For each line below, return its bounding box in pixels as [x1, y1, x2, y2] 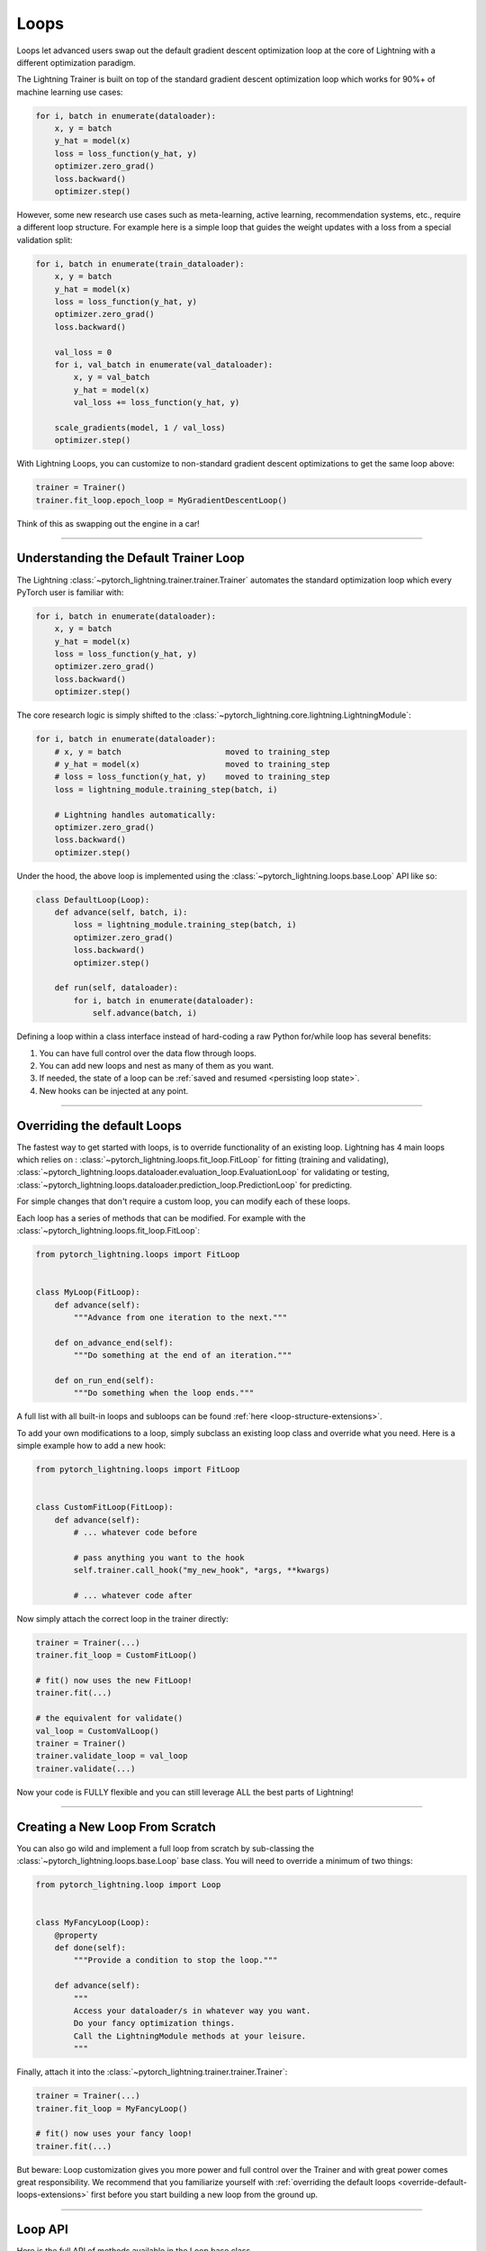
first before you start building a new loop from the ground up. [90, 2189, 319, 2201]
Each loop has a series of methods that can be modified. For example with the [16, 1212, 306, 1224]
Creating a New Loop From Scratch [16, 1819, 216, 1834]
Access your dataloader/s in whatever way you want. [73, 2005, 311, 2016]
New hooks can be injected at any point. [39, 1085, 189, 1096]
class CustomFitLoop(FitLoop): [35, 1502, 175, 1513]
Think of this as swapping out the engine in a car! [16, 518, 200, 529]
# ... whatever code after [73, 1590, 193, 1600]
